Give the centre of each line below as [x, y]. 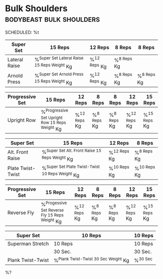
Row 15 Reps [54, 122]
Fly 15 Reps [52, 215]
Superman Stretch [28, 243]
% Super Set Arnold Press [59, 75]
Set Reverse [52, 210]
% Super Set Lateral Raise [59, 59]
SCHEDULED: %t [22, 32]
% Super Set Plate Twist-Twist [71, 167]
